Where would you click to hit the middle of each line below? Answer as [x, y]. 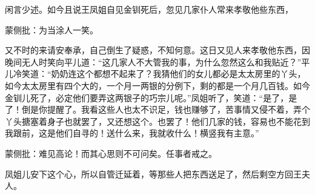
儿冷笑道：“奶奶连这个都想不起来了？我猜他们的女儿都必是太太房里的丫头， [155, 74]
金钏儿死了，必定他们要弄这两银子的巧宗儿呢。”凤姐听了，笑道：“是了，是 [151, 97]
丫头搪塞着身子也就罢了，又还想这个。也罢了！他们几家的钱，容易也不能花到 [157, 121]
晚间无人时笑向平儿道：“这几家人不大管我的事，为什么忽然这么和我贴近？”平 [157, 61]
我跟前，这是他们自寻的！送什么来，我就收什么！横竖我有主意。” [132, 133]
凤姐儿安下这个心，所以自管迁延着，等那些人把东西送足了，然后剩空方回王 [153, 174]
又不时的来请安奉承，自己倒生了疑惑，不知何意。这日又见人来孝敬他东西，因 [157, 50]
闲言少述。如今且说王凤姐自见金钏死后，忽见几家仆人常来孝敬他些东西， [149, 9]
